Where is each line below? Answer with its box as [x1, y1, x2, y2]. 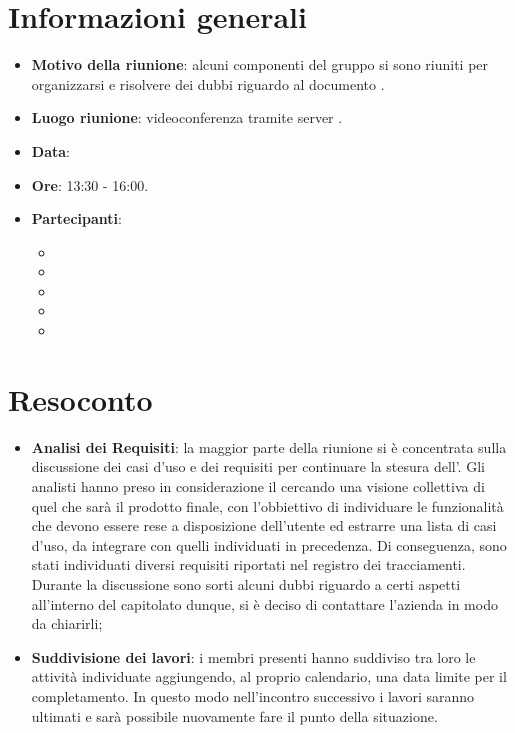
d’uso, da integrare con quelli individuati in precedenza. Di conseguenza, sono [31, 534, 507, 555]
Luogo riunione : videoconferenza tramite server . [31, 107, 343, 128]
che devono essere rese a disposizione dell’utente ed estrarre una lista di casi [31, 515, 497, 536]
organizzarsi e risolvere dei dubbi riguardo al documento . [31, 73, 385, 94]
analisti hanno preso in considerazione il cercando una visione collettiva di [31, 475, 485, 496]
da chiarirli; [31, 613, 103, 634]
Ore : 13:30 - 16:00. [31, 174, 149, 195]
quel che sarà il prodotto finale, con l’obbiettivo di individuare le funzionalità [31, 495, 504, 516]
